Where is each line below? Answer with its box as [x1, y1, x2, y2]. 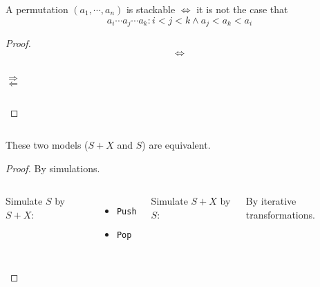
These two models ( [6, 138, 88, 152]
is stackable [126, 2, 176, 16]
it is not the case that [196, 2, 288, 16]
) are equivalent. [142, 138, 211, 152]
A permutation [6, 2, 68, 16]
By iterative [245, 194, 297, 208]
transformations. [245, 207, 315, 222]
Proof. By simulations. [6, 160, 100, 175]
